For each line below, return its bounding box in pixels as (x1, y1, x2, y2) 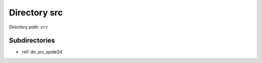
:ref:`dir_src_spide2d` (21, 49, 64, 55)
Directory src (9, 7, 63, 18)
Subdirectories (9, 37, 55, 45)
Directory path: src (9, 24, 49, 30)
